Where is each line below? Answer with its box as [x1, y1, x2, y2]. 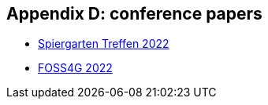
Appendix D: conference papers [6, 4, 262, 24]
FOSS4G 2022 [38, 61, 113, 75]
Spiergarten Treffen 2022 [38, 37, 169, 51]
